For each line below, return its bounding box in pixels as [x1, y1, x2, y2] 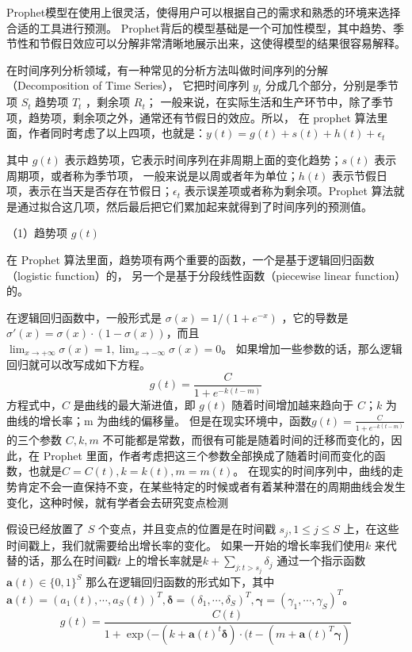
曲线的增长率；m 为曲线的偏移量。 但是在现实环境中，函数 [6, 412, 311, 428]
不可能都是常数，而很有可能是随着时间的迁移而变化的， [102, 431, 391, 448]
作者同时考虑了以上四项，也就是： [28, 125, 206, 141]
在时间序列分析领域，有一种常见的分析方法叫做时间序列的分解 [6, 61, 328, 78]
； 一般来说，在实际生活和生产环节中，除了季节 [145, 94, 394, 110]
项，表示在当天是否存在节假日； [6, 182, 173, 199]
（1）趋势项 [6, 224, 67, 241]
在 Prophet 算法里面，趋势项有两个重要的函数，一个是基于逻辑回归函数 [6, 251, 375, 267]
